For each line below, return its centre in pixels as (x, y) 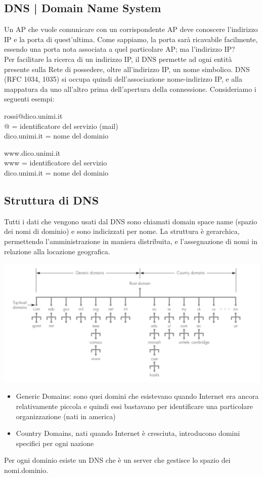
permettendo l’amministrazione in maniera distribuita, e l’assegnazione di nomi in (131, 241)
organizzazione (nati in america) (66, 416)
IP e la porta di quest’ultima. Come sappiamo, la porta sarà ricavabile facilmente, (131, 39)
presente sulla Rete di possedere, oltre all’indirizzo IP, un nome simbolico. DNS (127, 69)
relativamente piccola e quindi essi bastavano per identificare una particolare (135, 406)
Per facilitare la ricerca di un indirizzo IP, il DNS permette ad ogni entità (118, 59)
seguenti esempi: (29, 99)
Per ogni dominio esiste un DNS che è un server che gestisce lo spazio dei (117, 460)
